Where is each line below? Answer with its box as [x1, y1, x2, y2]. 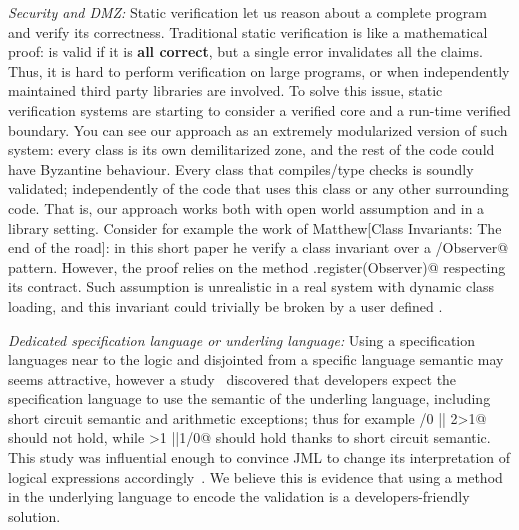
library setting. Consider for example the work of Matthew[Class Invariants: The [8, 217, 502, 238]
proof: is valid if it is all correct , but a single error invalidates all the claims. [8, 41, 483, 62]
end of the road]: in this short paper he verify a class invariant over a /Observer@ [8, 237, 509, 258]
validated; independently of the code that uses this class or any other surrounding [8, 178, 509, 199]
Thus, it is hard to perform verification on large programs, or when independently [8, 60, 510, 81]
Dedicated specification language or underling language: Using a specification [8, 329, 476, 350]
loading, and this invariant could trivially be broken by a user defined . [8, 295, 443, 316]
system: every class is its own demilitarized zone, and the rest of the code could [8, 139, 495, 160]
